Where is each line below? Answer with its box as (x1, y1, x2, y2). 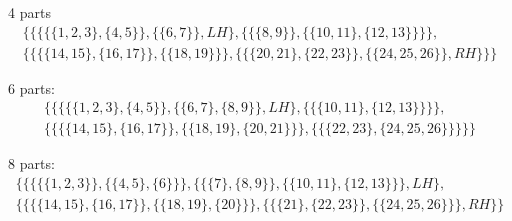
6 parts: (8, 77, 55, 98)
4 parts (8, 2, 51, 22)
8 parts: (8, 153, 55, 174)
